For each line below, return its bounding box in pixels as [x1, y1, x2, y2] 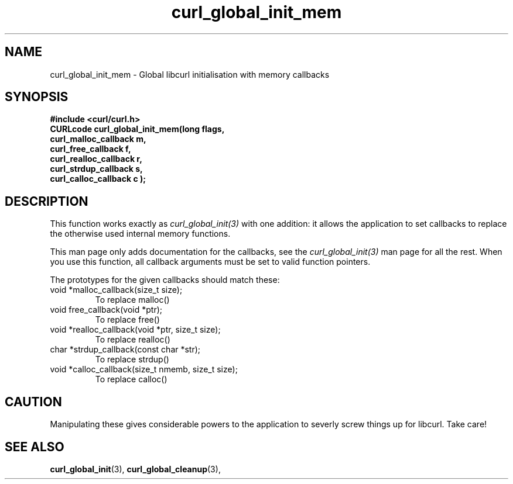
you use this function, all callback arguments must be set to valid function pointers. [50, 257, 371, 267]
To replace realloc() [95, 334, 170, 345]
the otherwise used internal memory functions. [50, 229, 231, 239]
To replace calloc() [95, 374, 167, 385]
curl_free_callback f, [50, 144, 131, 154]
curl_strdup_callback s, [50, 164, 143, 174]
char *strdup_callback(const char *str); [50, 344, 201, 355]
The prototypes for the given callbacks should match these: [50, 275, 280, 285]
